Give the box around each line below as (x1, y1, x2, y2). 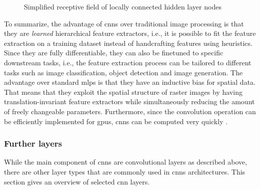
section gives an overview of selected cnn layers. (4, 176, 150, 187)
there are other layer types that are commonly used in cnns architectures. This (4, 166, 245, 177)
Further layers (4, 137, 62, 150)
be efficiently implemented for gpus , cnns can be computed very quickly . (4, 116, 228, 126)
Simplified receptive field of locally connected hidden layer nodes (24, 1, 221, 11)
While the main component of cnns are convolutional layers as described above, (4, 157, 247, 167)
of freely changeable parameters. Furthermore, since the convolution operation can (4, 106, 256, 116)
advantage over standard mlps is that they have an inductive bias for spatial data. (4, 77, 255, 87)
